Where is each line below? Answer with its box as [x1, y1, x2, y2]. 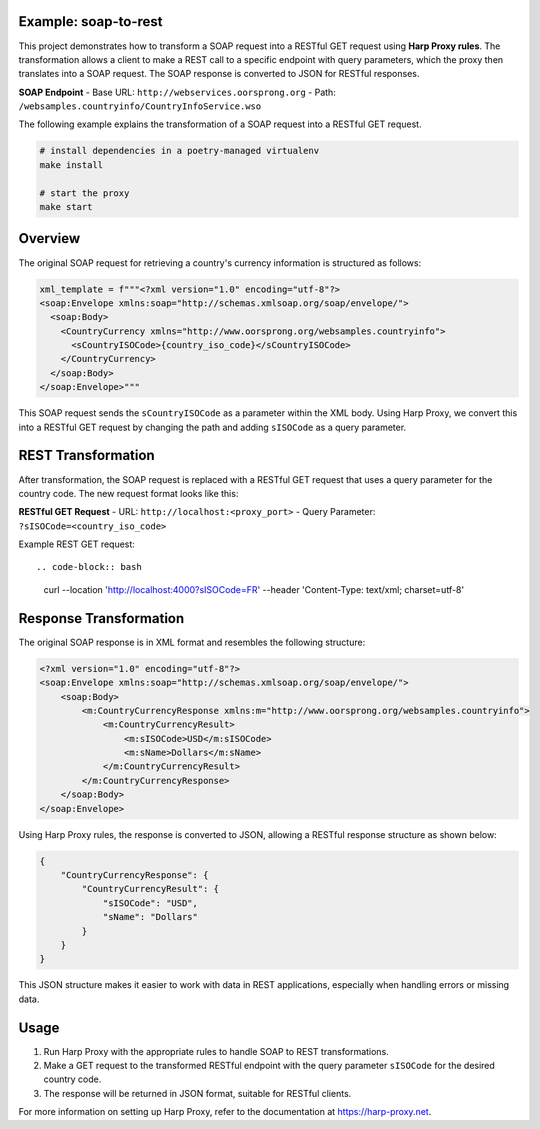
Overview [18, 230, 81, 247]
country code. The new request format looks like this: [18, 487, 239, 499]
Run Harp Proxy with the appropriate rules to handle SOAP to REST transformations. [43, 1045, 389, 1057]
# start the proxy [39, 187, 130, 199]
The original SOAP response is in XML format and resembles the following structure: [18, 636, 366, 648]
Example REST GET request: [18, 538, 135, 550]
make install [39, 159, 104, 170]
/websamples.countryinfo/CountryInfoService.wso [18, 101, 262, 112]
